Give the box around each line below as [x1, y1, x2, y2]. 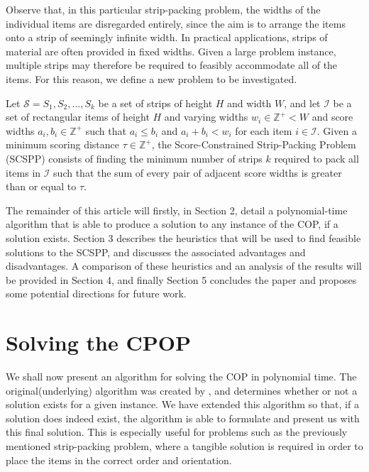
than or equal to [6, 179, 77, 194]
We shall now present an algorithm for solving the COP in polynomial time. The [6, 369, 357, 383]
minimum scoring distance [6, 137, 120, 152]
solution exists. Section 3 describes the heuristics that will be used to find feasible [6, 230, 361, 245]
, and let [284, 95, 321, 110]
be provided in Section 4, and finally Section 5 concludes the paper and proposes [6, 272, 357, 287]
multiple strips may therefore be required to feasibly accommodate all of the [6, 57, 338, 72]
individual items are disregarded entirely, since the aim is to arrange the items [6, 16, 346, 31]
